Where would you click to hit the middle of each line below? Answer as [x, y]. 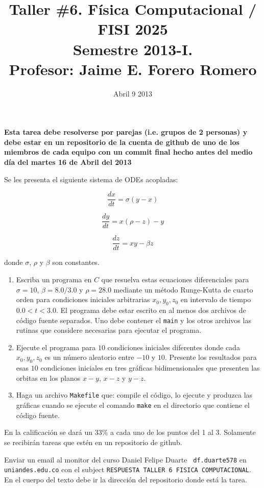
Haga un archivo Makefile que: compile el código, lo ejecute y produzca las [134, 395]
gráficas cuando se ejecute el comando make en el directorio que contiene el [133, 405]
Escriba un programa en [54, 279]
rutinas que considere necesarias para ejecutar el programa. [109, 330]
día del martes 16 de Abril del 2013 [68, 162]
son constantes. [76, 262]
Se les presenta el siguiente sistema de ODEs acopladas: [91, 179]
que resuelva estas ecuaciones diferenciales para [175, 279]
